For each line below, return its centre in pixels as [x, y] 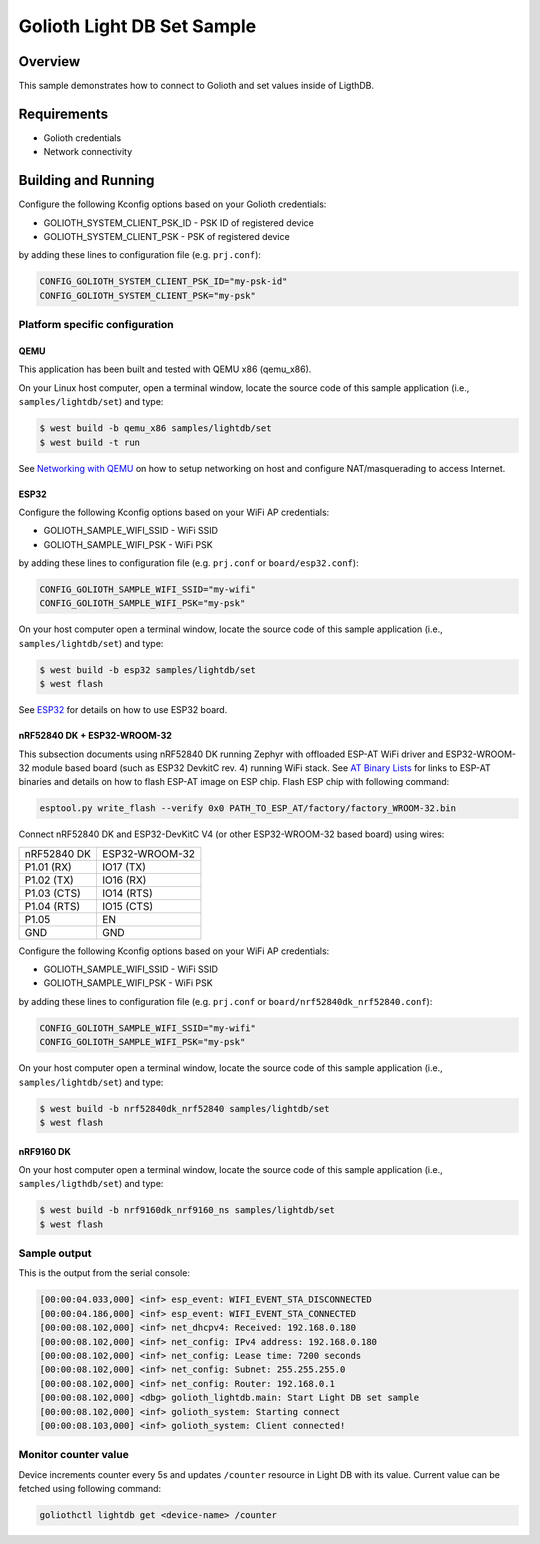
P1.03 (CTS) [53, 893]
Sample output [55, 1253]
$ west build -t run [89, 442]
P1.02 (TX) [49, 880]
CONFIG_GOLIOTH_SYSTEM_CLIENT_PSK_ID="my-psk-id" [163, 281]
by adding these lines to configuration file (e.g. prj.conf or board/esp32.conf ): [188, 563]
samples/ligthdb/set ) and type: [91, 1184]
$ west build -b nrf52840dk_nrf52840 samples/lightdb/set [184, 1108]
